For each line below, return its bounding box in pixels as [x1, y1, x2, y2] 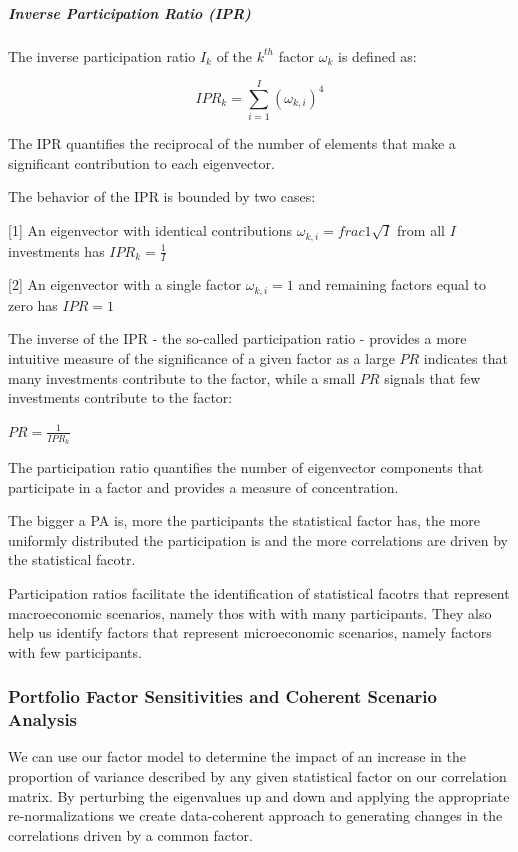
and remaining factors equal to [298, 274, 487, 295]
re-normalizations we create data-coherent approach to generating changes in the [8, 805, 503, 826]
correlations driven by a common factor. [8, 824, 253, 845]
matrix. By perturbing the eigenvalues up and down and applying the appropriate [8, 785, 510, 806]
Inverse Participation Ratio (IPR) [8, 2, 251, 23]
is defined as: [338, 45, 417, 66]
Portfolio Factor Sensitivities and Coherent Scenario [8, 684, 437, 709]
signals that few [384, 367, 481, 388]
